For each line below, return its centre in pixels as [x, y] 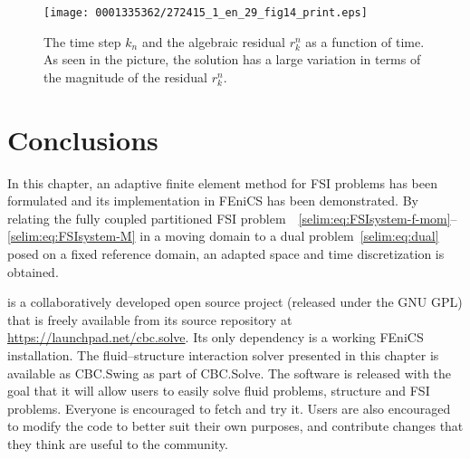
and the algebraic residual [213, 41]
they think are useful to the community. [118, 443]
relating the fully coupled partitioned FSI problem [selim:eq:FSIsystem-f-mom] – [232, 218]
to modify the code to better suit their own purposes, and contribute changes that [235, 426]
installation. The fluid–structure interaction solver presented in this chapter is [223, 354]
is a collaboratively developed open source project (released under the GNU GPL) [235, 302]
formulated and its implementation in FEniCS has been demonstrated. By [213, 201]
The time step [82, 41]
